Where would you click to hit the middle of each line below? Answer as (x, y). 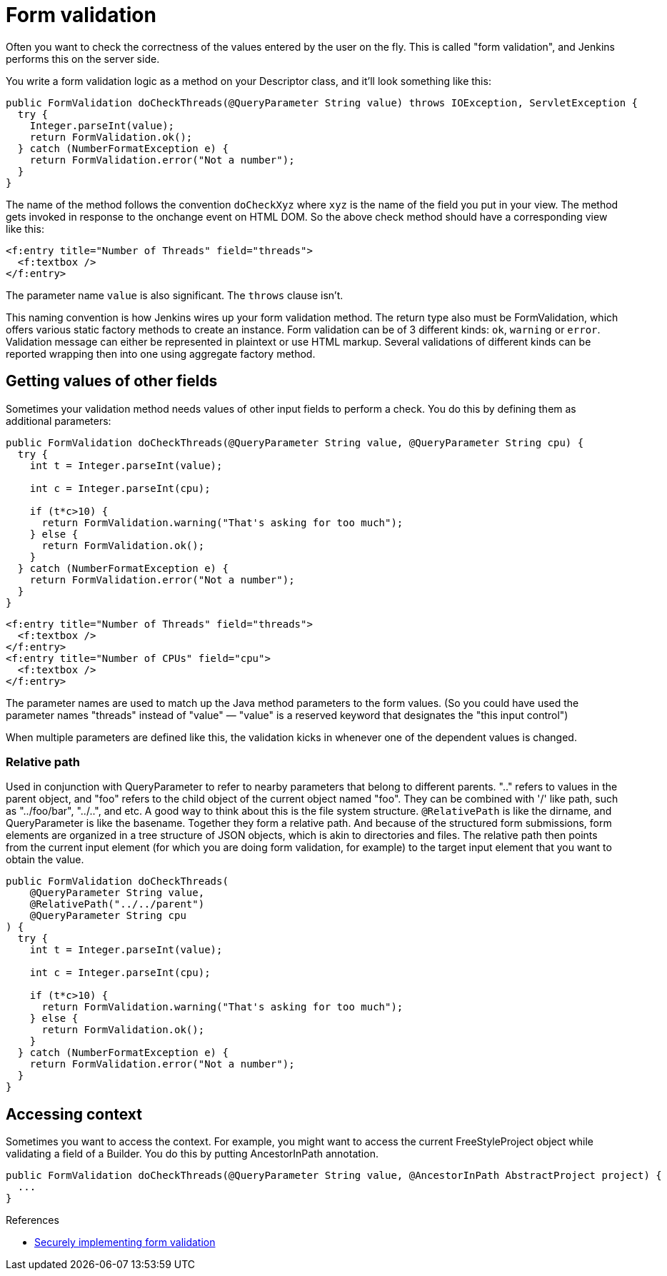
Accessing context (74, 1114)
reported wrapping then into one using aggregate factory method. (161, 353)
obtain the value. (45, 860)
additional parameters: (59, 421)
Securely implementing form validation (125, 1242)
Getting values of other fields (112, 381)
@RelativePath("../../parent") (117, 904)
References (32, 1220)
